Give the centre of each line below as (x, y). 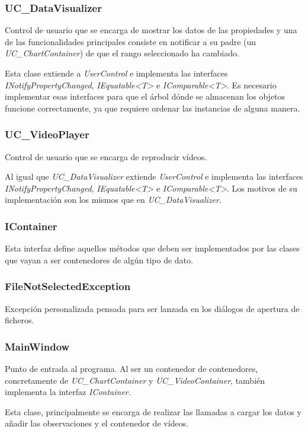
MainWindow (37, 346)
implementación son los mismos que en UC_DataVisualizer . (113, 200)
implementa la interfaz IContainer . (68, 392)
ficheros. (20, 320)
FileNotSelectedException (68, 286)
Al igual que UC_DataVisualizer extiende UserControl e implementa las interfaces (154, 176)
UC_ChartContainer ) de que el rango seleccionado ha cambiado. (122, 53)
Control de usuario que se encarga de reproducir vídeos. (106, 156)
